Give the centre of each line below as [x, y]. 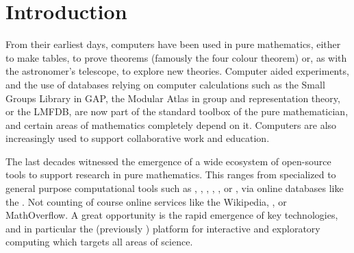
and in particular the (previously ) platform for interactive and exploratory [163, 228]
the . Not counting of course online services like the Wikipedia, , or [146, 201]
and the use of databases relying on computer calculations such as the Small [165, 84]
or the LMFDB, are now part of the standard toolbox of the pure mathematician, [177, 111]
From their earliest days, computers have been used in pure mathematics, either [173, 44]
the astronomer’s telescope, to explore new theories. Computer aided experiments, [177, 71]
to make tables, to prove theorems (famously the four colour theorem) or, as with [176, 57]
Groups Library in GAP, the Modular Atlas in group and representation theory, [173, 98]
